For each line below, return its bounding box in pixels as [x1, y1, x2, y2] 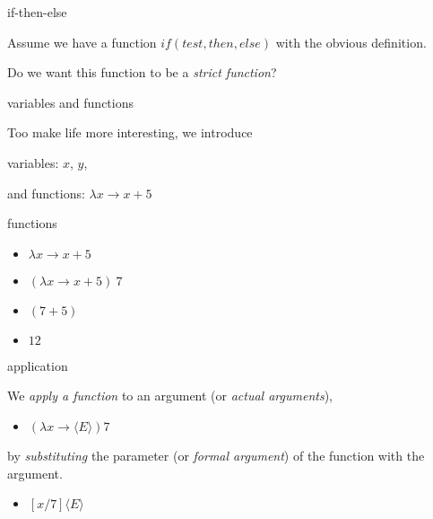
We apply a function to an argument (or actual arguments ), [7, 386, 333, 405]
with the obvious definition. [275, 32, 427, 51]
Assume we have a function [7, 32, 157, 51]
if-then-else [7, 3, 67, 21]
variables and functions [7, 92, 134, 111]
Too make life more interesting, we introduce [7, 123, 253, 142]
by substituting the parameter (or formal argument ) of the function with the [7, 445, 425, 464]
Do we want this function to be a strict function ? [7, 63, 277, 82]
